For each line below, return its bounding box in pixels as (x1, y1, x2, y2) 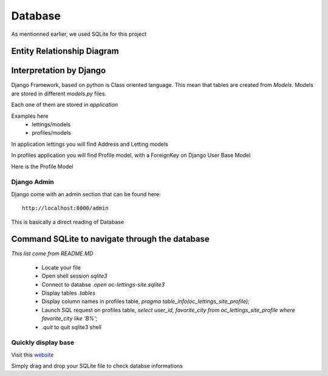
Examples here (11, 112, 49, 120)
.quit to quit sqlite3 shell (41, 323, 101, 330)
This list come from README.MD (11, 250, 94, 258)
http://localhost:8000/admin (22, 205, 109, 212)
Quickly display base (11, 338, 75, 347)
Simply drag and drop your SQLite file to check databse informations (11, 362, 183, 370)
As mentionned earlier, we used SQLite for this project (11, 30, 147, 38)
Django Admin (11, 178, 54, 186)
